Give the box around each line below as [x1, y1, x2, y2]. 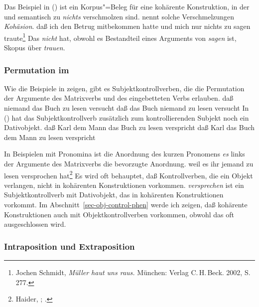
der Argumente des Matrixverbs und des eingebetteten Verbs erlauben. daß [4, 93, 234, 103]
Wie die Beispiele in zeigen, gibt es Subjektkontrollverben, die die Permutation [4, 83, 245, 93]
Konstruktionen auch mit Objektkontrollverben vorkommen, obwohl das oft [4, 209, 234, 219]
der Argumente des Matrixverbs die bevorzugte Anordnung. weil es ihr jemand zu [4, 158, 254, 168]
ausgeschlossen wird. [4, 219, 66, 229]
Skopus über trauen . [4, 42, 65, 53]
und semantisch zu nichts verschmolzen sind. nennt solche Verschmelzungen [4, 11, 235, 21]
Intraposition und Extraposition [4, 240, 135, 252]
